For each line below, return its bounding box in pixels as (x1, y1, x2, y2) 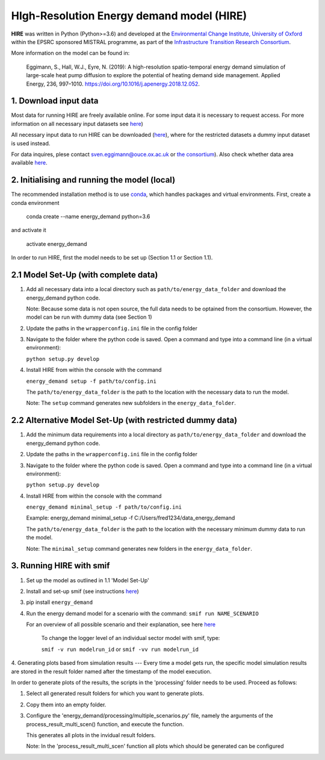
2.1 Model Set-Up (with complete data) (11, 270, 158, 280)
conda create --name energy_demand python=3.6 (26, 213, 150, 220)
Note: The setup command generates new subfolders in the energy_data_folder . (26, 400, 236, 407)
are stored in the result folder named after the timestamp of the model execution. (11, 668, 212, 675)
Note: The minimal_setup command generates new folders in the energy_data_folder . (26, 545, 253, 552)
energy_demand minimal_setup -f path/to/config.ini (26, 504, 182, 510)
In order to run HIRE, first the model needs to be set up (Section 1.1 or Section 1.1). (11, 254, 213, 262)
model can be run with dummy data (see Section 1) (26, 313, 153, 321)
